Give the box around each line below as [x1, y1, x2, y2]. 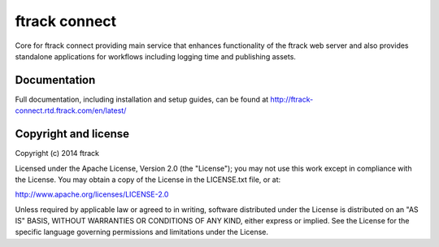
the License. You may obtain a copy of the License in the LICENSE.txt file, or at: [15, 175, 281, 184]
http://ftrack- [270, 94, 314, 104]
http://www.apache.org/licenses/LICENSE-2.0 [15, 189, 169, 199]
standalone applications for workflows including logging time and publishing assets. [15, 51, 297, 61]
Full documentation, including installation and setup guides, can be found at [15, 94, 269, 104]
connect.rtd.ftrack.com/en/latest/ [15, 106, 127, 115]
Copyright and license [15, 127, 130, 141]
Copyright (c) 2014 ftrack [15, 149, 99, 158]
